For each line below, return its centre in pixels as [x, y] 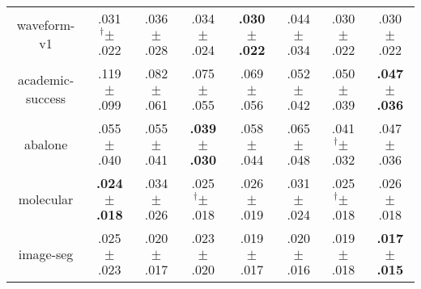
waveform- [46, 25]
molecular [46, 199]
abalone [46, 144]
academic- [46, 80]
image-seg [46, 253]
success [46, 98]
